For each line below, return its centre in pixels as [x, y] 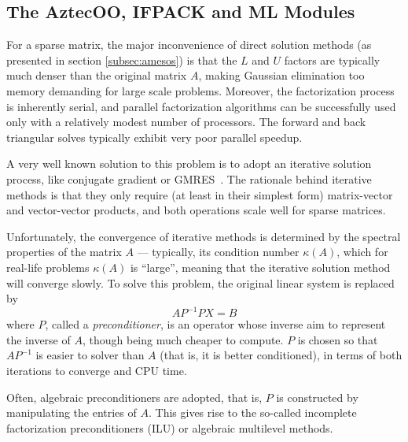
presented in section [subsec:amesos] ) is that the [122, 59]
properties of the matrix [64, 252]
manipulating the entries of [72, 412]
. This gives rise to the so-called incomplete [252, 412]
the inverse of [39, 339]
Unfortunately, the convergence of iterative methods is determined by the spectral [204, 236]
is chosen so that [338, 339]
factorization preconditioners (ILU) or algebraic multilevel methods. [170, 427]
